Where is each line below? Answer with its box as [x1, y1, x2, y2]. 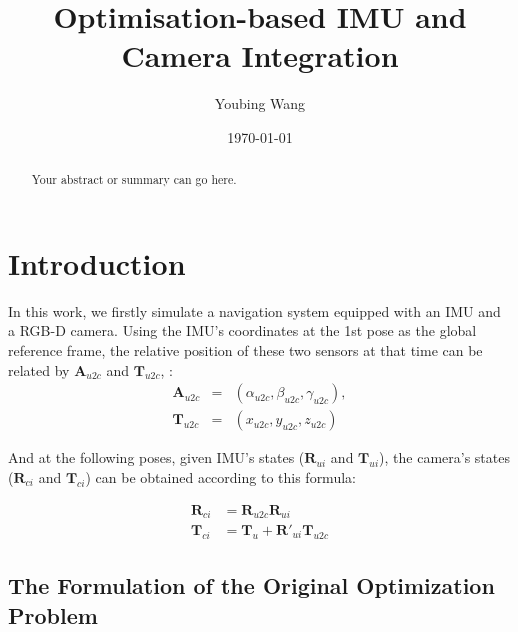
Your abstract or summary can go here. [31, 171, 237, 188]
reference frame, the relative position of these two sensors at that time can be [8, 340, 483, 361]
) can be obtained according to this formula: [85, 466, 356, 487]
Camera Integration [121, 35, 399, 76]
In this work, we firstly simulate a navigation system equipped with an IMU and [8, 300, 501, 321]
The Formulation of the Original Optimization [8, 570, 495, 601]
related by [8, 359, 70, 380]
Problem [8, 599, 98, 630]
